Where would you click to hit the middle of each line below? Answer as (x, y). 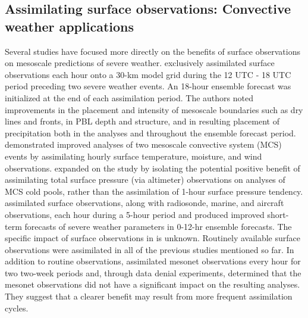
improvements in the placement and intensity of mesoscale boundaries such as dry (154, 109)
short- (278, 214)
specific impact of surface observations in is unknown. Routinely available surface (153, 238)
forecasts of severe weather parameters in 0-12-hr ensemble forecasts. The (158, 226)
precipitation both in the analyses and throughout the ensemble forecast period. (150, 132)
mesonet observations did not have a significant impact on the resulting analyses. (153, 284)
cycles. (17, 308)
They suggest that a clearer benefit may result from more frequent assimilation (149, 296)
